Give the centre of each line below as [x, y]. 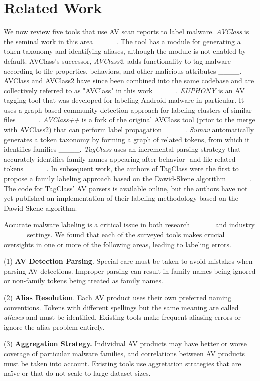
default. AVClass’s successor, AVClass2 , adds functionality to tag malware [117, 61]
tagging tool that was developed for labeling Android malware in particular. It [124, 100]
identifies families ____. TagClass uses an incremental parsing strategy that [122, 149]
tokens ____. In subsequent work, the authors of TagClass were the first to [121, 169]
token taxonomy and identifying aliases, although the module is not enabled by [125, 51]
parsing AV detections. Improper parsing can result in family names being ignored [130, 270]
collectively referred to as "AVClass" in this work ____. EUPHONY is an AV [124, 90]
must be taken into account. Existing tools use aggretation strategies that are [123, 363]
